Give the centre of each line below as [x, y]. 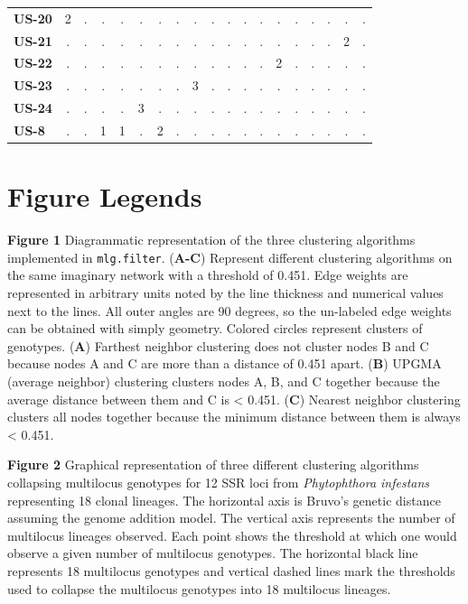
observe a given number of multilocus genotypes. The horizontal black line [213, 553]
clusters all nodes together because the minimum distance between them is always [234, 417]
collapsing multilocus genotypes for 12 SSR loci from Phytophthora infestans [219, 482]
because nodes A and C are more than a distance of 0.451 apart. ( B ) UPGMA [225, 363]
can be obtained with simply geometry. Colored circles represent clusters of [215, 328]
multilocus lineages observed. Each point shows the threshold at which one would [232, 535]
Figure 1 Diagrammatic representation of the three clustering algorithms [211, 240]
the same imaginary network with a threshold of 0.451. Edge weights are [208, 275]
